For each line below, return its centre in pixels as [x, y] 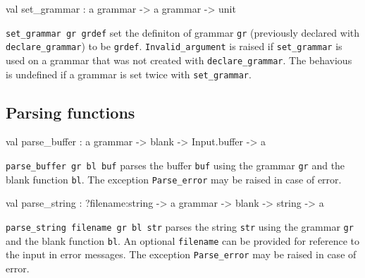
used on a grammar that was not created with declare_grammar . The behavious [179, 60]
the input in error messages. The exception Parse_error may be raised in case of [181, 254]
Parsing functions [70, 112]
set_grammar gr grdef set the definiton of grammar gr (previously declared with [183, 32]
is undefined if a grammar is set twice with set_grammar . [129, 74]
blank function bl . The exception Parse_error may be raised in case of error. [174, 179]
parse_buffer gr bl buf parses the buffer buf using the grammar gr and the [175, 165]
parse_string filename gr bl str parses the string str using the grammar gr [180, 226]
